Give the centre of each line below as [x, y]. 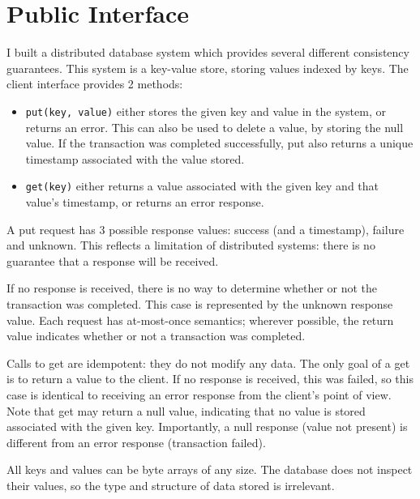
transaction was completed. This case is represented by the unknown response [200, 303]
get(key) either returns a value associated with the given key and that [202, 186]
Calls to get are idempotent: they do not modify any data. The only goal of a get [208, 363]
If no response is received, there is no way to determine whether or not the [192, 288]
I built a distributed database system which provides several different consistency [208, 52]
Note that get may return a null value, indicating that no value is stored [186, 410]
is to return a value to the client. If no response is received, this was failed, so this [210, 379]
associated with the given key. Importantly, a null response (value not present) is [207, 426]
